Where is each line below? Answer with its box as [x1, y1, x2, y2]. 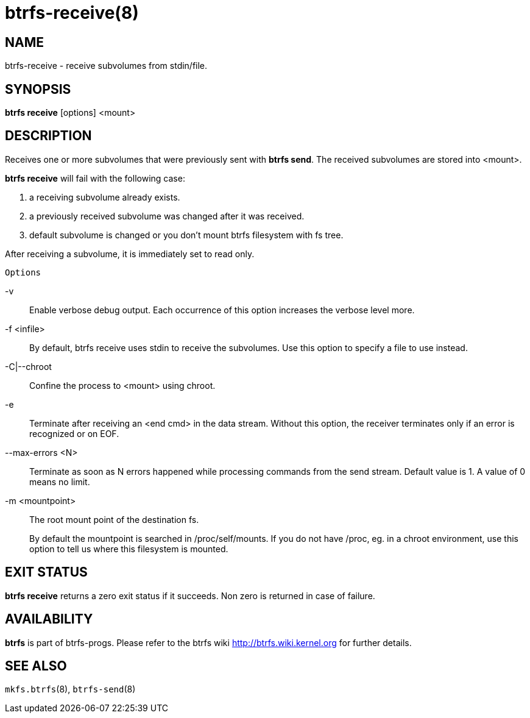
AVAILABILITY [5, 611, 93, 627]
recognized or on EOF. [29, 428, 119, 439]
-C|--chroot [5, 361, 52, 372]
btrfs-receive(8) [5, 2, 139, 23]
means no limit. [29, 476, 90, 487]
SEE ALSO [5, 658, 67, 674]
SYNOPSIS [5, 81, 71, 97]
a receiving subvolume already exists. [29, 191, 180, 202]
